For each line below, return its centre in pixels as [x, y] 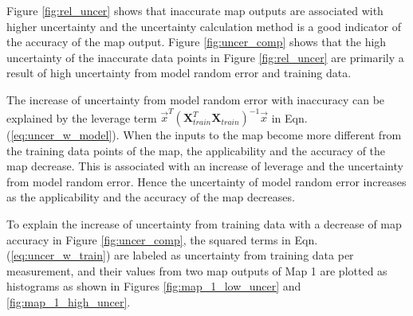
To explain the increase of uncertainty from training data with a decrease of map [204, 224]
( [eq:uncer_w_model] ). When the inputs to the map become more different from [204, 135]
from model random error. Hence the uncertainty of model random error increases [206, 181]
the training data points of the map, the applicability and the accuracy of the [196, 150]
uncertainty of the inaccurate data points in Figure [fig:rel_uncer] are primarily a [205, 57]
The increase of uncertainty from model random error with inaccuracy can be [196, 99]
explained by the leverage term [82, 117]
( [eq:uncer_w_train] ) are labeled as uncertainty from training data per [180, 255]
